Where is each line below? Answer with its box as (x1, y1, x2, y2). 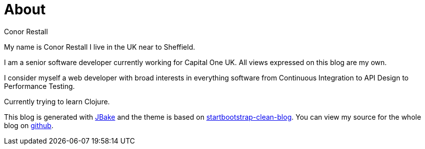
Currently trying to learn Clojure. (4, 97, 110, 106)
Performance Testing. (4, 81, 75, 90)
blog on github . (4, 121, 54, 130)
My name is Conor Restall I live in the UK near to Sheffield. (4, 42, 195, 51)
